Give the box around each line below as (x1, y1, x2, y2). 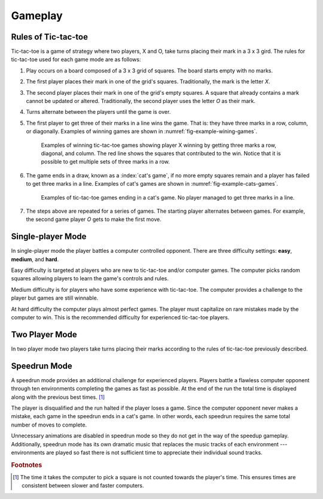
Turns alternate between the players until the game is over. (26, 108, 171, 116)
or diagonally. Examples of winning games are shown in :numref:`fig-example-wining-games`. (26, 128, 257, 135)
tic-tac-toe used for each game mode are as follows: (11, 56, 141, 63)
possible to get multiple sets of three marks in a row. (41, 158, 170, 165)
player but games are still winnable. (11, 294, 99, 302)
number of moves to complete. (11, 421, 87, 428)
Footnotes (11, 461, 42, 469)
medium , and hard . (11, 255, 59, 263)
